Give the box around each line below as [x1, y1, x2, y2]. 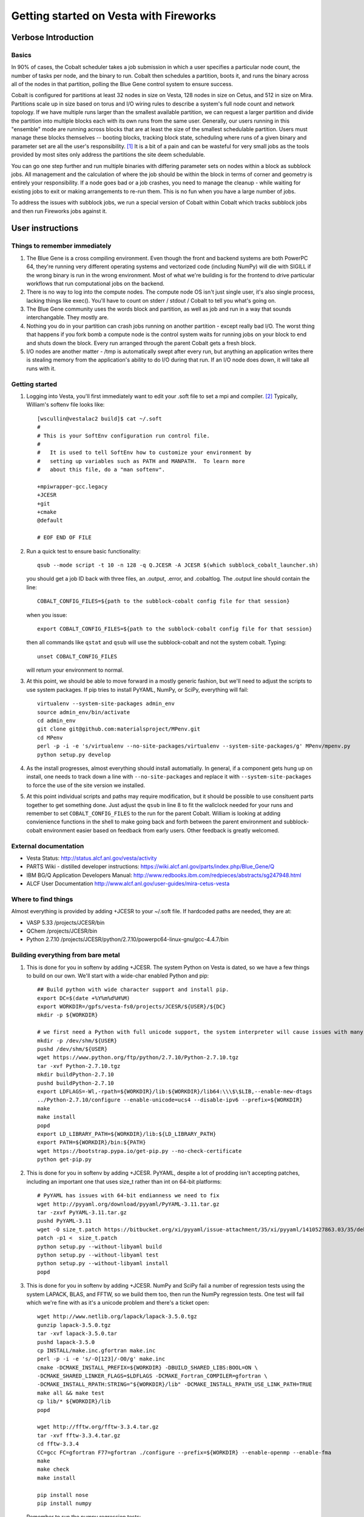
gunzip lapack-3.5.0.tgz [37, 1322, 111, 1328]
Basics [11, 50, 32, 59]
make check [37, 1466, 70, 1473]
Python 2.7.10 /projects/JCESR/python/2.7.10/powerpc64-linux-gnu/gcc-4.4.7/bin [26, 936, 229, 943]
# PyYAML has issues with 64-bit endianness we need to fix [37, 1192, 220, 1199]
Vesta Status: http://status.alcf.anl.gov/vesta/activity [26, 854, 157, 862]
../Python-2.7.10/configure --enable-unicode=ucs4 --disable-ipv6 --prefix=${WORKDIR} [37, 1096, 303, 1104]
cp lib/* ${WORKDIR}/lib [37, 1398, 111, 1405]
